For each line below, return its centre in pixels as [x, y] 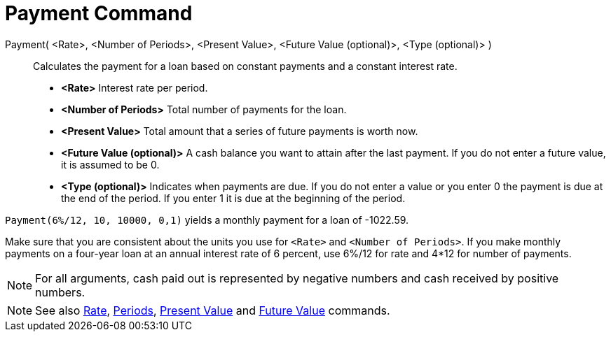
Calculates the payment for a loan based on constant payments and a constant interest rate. [245, 66]
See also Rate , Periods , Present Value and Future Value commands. [213, 310]
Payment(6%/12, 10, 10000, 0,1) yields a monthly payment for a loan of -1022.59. [207, 220]
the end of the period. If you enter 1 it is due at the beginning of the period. [233, 198]
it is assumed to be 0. [110, 164]
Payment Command [99, 13]
